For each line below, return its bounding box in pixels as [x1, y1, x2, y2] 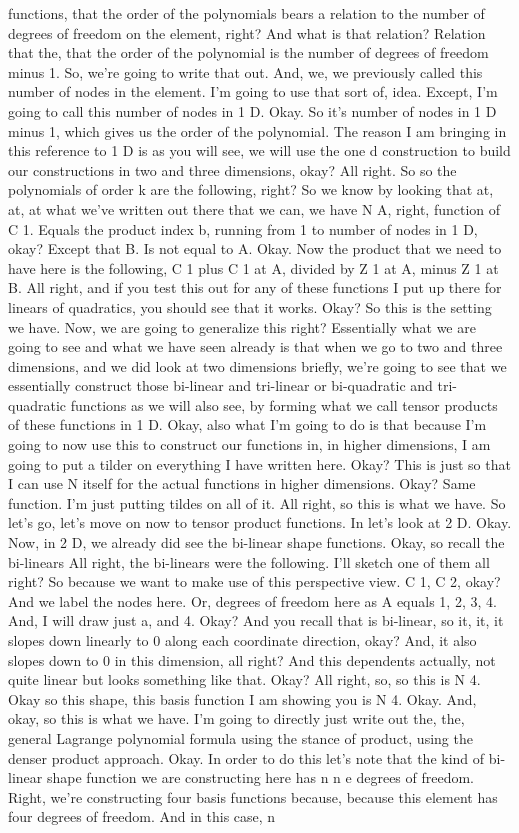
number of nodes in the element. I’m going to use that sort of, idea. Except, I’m [8, 81, 498, 102]
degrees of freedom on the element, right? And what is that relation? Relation [8, 22, 486, 43]
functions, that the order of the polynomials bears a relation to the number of [8, 3, 485, 23]
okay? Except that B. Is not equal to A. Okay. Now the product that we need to [8, 238, 502, 259]
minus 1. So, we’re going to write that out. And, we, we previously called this [8, 61, 483, 82]
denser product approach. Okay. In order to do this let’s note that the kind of [8, 747, 485, 768]
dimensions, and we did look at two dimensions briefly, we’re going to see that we [8, 355, 507, 376]
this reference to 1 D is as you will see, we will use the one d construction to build [8, 140, 511, 161]
